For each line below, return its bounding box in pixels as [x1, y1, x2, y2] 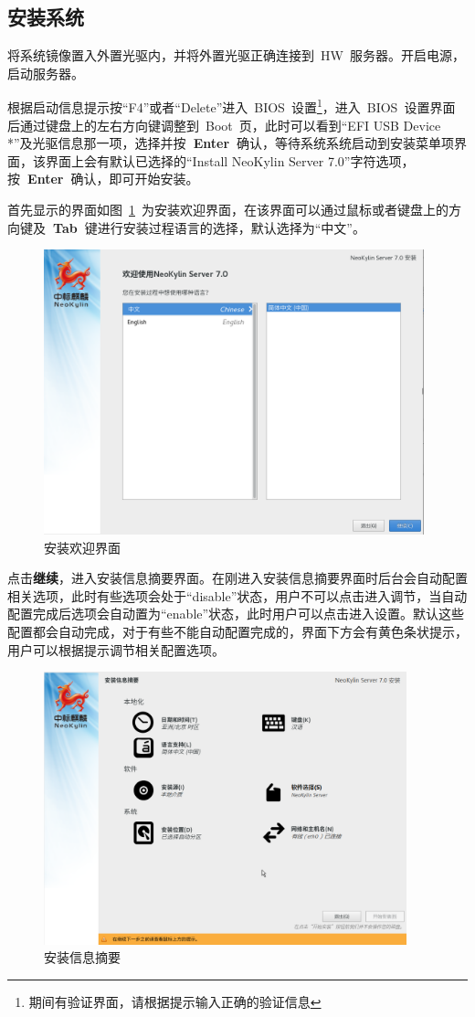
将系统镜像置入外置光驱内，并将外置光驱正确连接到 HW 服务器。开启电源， [7, 46, 465, 65]
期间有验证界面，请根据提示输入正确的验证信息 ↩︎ [28, 991, 322, 1011]
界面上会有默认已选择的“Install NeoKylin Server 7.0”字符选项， [45, 151, 415, 170]
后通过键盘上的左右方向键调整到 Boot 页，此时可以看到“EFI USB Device [7, 115, 441, 134]
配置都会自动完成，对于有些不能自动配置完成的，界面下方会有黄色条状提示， [7, 621, 468, 641]
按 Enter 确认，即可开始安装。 [7, 169, 199, 188]
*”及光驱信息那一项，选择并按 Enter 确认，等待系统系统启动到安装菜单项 [7, 133, 455, 153]
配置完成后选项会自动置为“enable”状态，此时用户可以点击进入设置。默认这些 [7, 604, 465, 623]
